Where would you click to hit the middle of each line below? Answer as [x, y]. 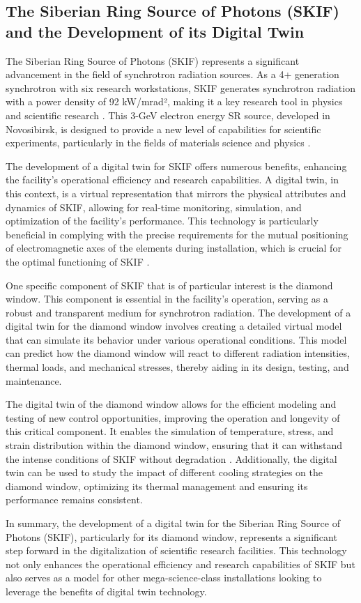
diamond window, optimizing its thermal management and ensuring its [157, 486]
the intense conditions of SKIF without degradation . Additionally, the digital [171, 458]
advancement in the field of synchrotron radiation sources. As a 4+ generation [172, 74]
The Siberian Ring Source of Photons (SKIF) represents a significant [153, 60]
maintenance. [34, 380]
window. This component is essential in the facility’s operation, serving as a [167, 299]
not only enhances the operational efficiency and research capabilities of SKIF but [180, 564]
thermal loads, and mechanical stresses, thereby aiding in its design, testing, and [177, 367]
